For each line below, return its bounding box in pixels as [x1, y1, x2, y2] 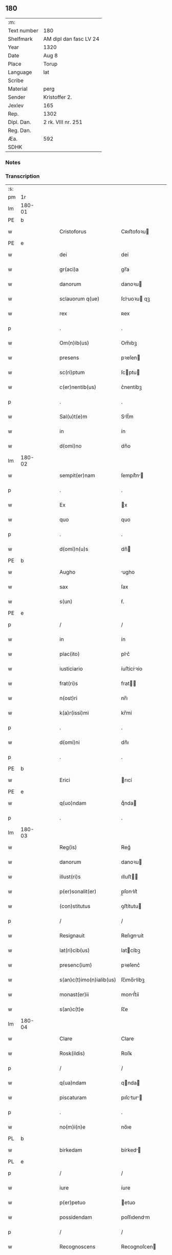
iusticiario [59, 665, 83, 672]
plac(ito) [59, 650, 80, 657]
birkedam [59, 1146, 82, 1154]
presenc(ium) [59, 962, 92, 969]
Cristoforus [59, 228, 87, 235]
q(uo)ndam [59, 800, 87, 807]
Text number [8, 27, 38, 34]
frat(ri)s [59, 680, 78, 687]
